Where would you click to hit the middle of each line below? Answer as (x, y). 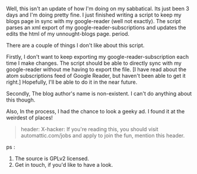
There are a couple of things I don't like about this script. (75, 45)
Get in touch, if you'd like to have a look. (64, 165)
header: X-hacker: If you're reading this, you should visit (89, 129)
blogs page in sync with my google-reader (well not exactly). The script (93, 21)
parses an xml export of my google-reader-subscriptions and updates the (96, 27)
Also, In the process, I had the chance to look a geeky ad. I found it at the (96, 111)
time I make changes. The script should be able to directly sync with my (94, 63)
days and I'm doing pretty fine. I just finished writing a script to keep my (94, 15)
